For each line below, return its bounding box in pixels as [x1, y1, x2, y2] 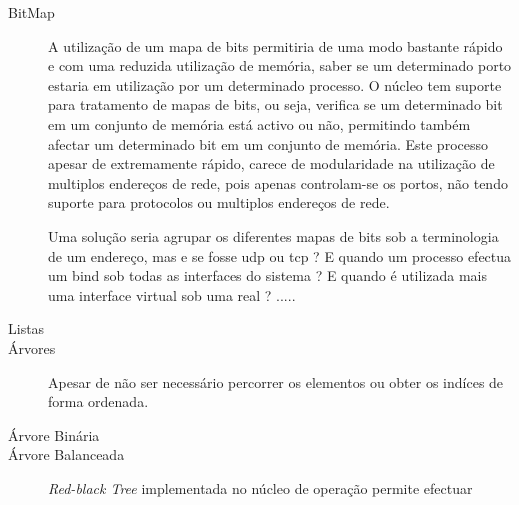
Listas [8, 318, 45, 339]
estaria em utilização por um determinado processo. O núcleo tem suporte [48, 74, 502, 95]
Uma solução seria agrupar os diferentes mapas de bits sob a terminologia [48, 225, 499, 246]
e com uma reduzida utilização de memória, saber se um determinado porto [48, 55, 512, 76]
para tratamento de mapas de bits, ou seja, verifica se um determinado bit [48, 94, 503, 115]
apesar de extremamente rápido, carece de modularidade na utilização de [48, 153, 495, 174]
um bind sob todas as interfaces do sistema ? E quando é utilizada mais [48, 265, 488, 286]
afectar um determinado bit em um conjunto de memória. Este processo [48, 133, 488, 154]
